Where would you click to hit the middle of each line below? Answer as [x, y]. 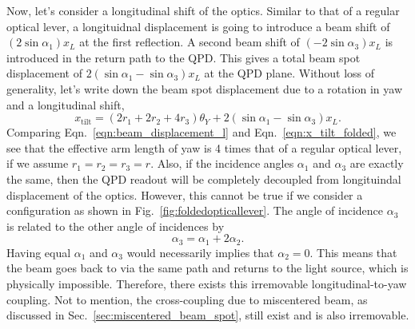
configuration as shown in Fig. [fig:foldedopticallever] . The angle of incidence [195, 210]
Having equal [39, 252]
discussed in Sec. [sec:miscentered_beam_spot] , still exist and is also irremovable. [208, 315]
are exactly [377, 163]
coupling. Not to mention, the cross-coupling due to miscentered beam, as [187, 299]
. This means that [353, 252]
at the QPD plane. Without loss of [289, 73]
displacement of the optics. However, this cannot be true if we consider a [185, 194]
